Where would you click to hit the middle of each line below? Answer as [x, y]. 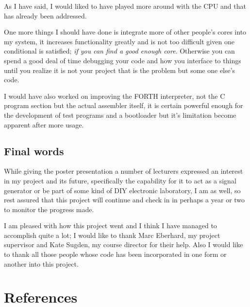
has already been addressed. [45, 15]
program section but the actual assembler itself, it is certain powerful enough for [124, 105]
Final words [34, 151]
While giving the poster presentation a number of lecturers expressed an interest [124, 171]
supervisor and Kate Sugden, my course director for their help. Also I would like [124, 244]
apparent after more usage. [44, 124]
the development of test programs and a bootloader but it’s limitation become [120, 115]
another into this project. [41, 263]
